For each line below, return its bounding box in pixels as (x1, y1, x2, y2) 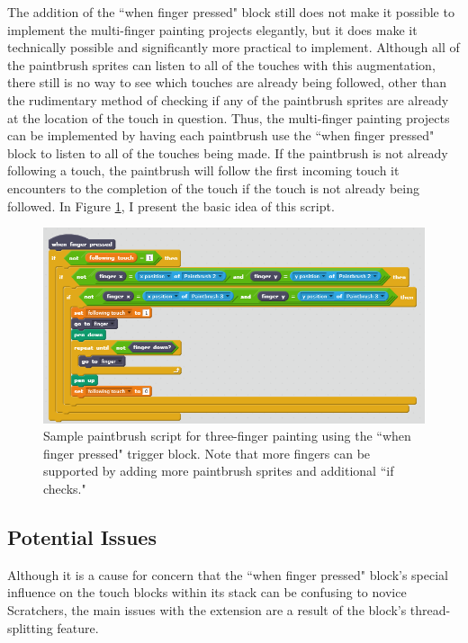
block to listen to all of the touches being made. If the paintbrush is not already (7, 143, 448, 162)
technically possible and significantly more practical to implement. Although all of (7, 38, 460, 57)
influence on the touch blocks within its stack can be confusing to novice (7, 583, 407, 602)
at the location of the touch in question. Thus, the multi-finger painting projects (7, 108, 450, 127)
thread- (409, 601, 451, 620)
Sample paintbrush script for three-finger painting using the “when (43, 426, 411, 445)
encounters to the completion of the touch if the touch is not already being (7, 178, 419, 197)
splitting (7, 618, 53, 637)
